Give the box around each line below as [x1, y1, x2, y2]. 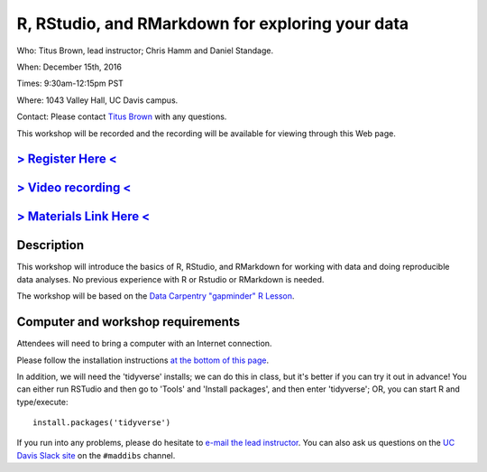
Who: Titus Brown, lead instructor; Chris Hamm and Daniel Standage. [16, 45, 274, 56]
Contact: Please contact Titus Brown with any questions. [16, 111, 227, 122]
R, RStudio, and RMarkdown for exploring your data [16, 14, 409, 33]
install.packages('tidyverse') [32, 418, 171, 428]
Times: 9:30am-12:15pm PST [16, 78, 124, 89]
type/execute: [16, 396, 69, 407]
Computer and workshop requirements [16, 314, 241, 329]
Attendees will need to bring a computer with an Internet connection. [16, 338, 272, 349]
